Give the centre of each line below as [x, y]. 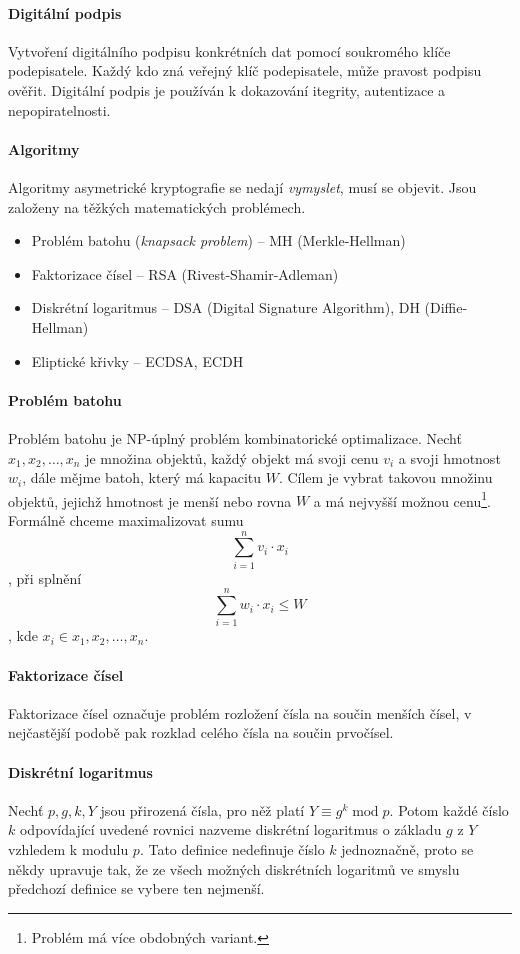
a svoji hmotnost [449, 457]
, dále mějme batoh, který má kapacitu [142, 477]
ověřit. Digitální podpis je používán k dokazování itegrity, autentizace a [227, 89]
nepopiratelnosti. [59, 109]
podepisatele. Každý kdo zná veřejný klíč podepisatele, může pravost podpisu [245, 70]
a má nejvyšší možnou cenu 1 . [402, 499]
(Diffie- [446, 307]
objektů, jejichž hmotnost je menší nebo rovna [150, 500]
